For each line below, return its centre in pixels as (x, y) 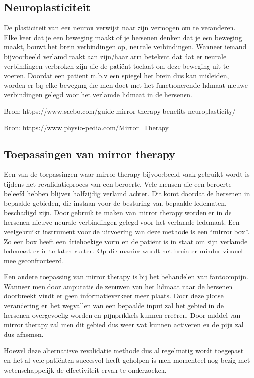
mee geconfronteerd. (34, 260)
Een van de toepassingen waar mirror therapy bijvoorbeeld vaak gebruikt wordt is (127, 174)
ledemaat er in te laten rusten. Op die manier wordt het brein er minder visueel (124, 251)
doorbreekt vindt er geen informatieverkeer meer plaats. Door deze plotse (114, 296)
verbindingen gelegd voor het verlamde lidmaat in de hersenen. (98, 94)
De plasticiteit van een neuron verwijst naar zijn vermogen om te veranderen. (120, 28)
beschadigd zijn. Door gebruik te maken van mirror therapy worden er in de (118, 212)
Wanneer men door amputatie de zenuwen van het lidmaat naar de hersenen (118, 286)
